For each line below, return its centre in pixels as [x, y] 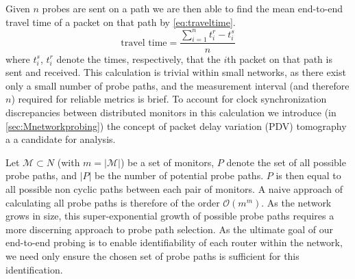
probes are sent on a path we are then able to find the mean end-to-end [193, 8]
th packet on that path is [280, 58]
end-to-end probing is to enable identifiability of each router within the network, [174, 242]
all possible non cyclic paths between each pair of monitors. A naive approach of [174, 189]
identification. [34, 269]
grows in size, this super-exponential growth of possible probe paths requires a [170, 216]
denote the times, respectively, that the [138, 58]
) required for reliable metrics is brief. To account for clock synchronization [169, 99]
